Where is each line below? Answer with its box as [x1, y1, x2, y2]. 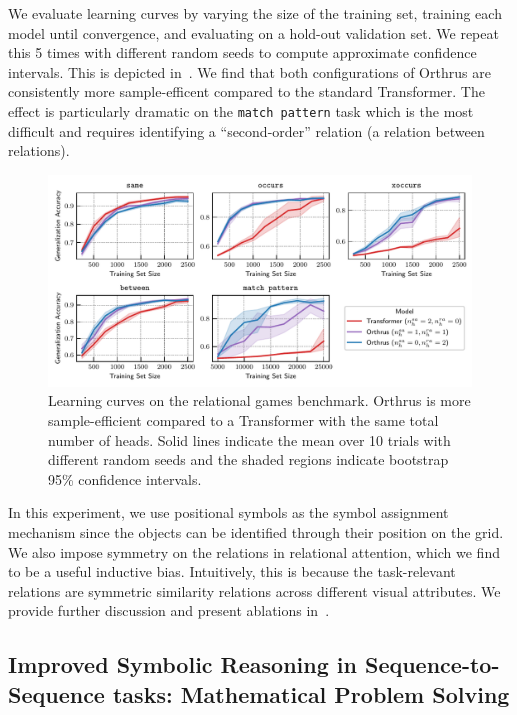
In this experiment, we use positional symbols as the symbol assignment [8, 502, 449, 523]
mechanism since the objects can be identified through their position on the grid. [8, 521, 504, 542]
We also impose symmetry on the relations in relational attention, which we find [8, 541, 500, 562]
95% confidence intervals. [48, 468, 202, 489]
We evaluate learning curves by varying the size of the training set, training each [8, 3, 502, 23]
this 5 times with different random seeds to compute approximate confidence [8, 42, 477, 63]
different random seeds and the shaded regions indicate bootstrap [48, 449, 449, 470]
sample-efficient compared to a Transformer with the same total [48, 410, 439, 430]
